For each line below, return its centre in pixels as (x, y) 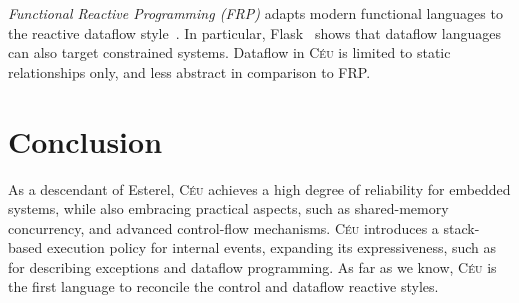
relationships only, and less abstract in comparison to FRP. (189, 71)
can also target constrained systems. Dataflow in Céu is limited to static (229, 52)
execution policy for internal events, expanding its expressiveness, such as (271, 247)
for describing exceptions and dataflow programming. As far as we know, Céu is (252, 266)
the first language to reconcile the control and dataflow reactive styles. (223, 286)
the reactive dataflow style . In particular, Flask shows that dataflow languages (255, 32)
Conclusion (85, 140)
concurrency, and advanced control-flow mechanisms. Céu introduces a (223, 227)
